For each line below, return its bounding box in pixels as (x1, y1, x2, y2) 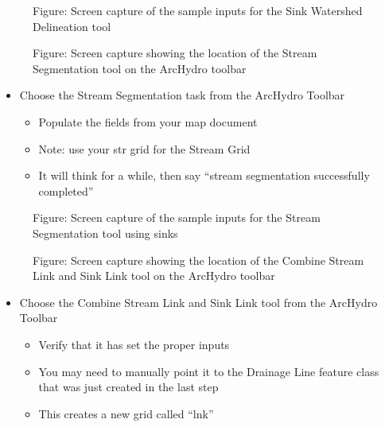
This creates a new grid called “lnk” (38, 405, 214, 421)
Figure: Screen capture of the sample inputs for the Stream (33, 209, 321, 226)
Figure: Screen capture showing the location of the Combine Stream (33, 251, 364, 268)
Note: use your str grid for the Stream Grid (38, 140, 251, 157)
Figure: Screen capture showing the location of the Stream (33, 45, 317, 61)
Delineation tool (33, 17, 111, 34)
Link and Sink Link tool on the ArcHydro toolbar (33, 267, 275, 284)
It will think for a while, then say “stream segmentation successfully (38, 167, 370, 184)
